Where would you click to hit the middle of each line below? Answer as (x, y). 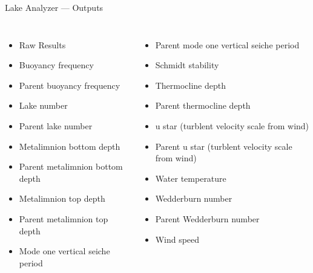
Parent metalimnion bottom (71, 166)
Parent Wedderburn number (207, 218)
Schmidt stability (187, 65)
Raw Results (42, 44)
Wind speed (177, 239)
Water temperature (191, 178)
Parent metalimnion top (64, 218)
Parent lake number (56, 125)
